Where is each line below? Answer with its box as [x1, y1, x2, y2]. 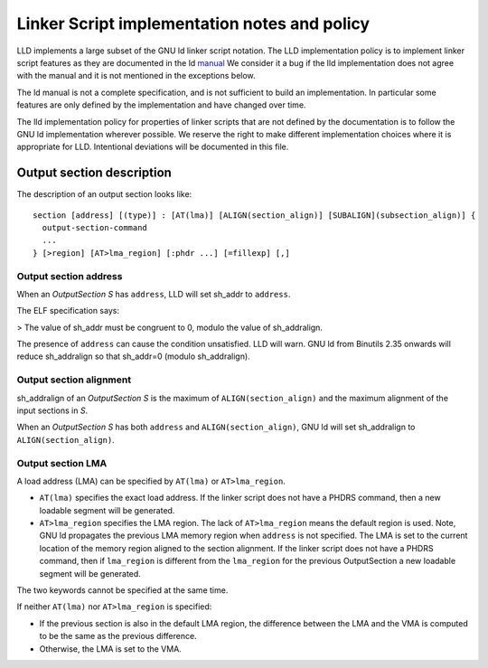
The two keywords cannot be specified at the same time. [16, 585, 229, 596]
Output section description [16, 165, 172, 181]
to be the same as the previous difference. [39, 631, 198, 642]
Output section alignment [16, 373, 131, 386]
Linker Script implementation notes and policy [16, 14, 371, 33]
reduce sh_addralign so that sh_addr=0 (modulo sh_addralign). [16, 351, 250, 362]
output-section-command [42, 222, 148, 232]
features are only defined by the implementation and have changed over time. [16, 99, 306, 110]
